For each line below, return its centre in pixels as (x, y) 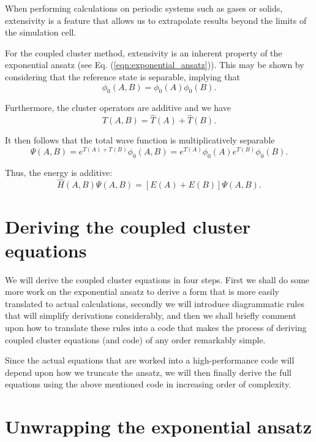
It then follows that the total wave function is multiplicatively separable (140, 140)
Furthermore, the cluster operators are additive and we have (118, 108)
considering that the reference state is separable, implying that (122, 76)
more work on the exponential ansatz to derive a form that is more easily (142, 291)
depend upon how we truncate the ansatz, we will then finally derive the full (149, 372)
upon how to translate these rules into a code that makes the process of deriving (156, 328)
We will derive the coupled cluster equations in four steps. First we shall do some (157, 279)
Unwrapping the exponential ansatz (159, 426)
